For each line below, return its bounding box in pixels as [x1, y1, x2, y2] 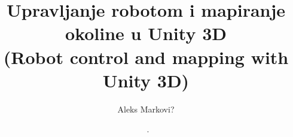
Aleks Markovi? [117, 102, 175, 115]
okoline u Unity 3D [65, 21, 227, 45]
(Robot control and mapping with [3, 44, 289, 69]
